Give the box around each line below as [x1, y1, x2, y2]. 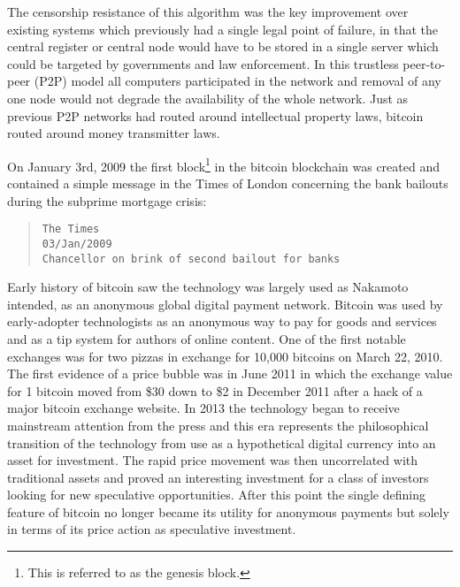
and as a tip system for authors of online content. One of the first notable [7, 329, 406, 347]
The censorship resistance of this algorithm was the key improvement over [7, 3, 409, 20]
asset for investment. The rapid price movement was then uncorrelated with [7, 451, 418, 469]
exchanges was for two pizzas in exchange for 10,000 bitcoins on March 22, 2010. [7, 347, 443, 365]
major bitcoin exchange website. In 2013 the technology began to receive [7, 399, 400, 417]
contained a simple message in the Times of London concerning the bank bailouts [7, 174, 448, 192]
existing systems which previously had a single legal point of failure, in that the [7, 19, 439, 38]
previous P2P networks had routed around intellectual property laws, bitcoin [7, 106, 424, 125]
